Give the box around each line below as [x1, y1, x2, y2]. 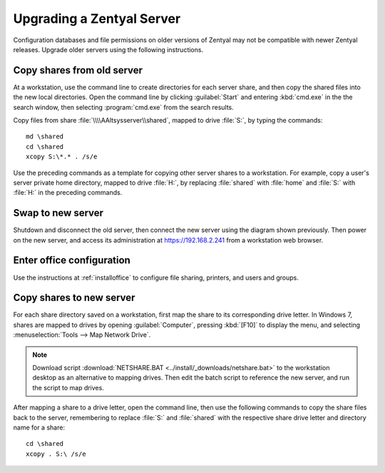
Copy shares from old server [13, 64, 143, 76]
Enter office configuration [13, 254, 131, 267]
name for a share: [13, 423, 66, 432]
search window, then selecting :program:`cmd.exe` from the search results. [13, 103, 235, 111]
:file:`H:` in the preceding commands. [13, 188, 123, 197]
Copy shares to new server [13, 292, 135, 304]
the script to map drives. [32, 383, 105, 392]
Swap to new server [13, 207, 103, 219]
